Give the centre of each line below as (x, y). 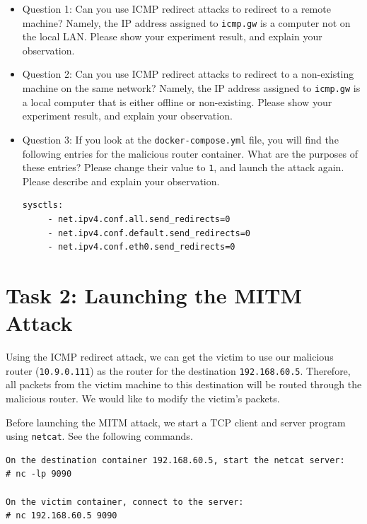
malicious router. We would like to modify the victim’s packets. (143, 398)
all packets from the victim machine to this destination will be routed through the (184, 384)
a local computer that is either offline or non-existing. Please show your (177, 101)
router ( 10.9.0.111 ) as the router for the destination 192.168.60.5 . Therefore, (178, 370)
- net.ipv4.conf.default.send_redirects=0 (149, 233)
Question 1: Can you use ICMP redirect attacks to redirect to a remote (176, 8)
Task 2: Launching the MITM (154, 295)
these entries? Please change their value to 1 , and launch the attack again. (183, 167)
